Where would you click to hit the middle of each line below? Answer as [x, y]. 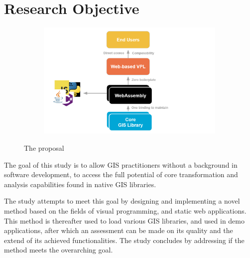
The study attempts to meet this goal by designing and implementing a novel [122, 201]
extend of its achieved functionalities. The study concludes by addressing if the [124, 240]
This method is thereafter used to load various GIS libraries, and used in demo [124, 220]
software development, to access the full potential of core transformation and [121, 174]
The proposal [44, 148]
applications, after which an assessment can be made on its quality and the [119, 230]
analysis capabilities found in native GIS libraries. [80, 184]
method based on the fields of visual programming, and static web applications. [125, 211]
